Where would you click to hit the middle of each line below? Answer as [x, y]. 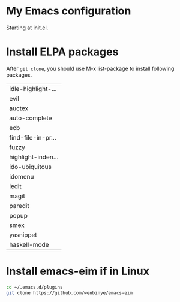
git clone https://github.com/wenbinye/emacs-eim [70, 293]
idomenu [22, 176]
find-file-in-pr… [33, 137]
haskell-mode [29, 244]
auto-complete [31, 118]
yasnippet [23, 235]
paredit [19, 206]
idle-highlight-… [33, 89]
